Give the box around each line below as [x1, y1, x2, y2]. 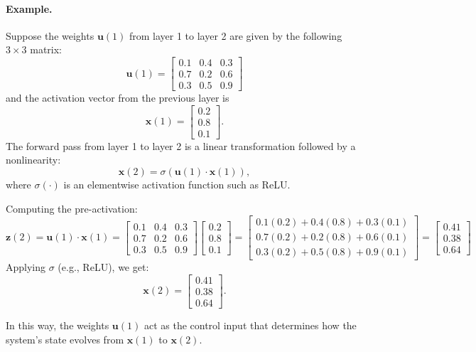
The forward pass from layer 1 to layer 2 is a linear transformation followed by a [6, 138, 356, 153]
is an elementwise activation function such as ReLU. [63, 176, 291, 191]
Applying [6, 260, 46, 274]
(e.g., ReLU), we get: [58, 260, 149, 274]
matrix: [30, 42, 62, 57]
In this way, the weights [6, 317, 109, 332]
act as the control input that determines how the [144, 317, 357, 332]
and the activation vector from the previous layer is [6, 90, 229, 105]
